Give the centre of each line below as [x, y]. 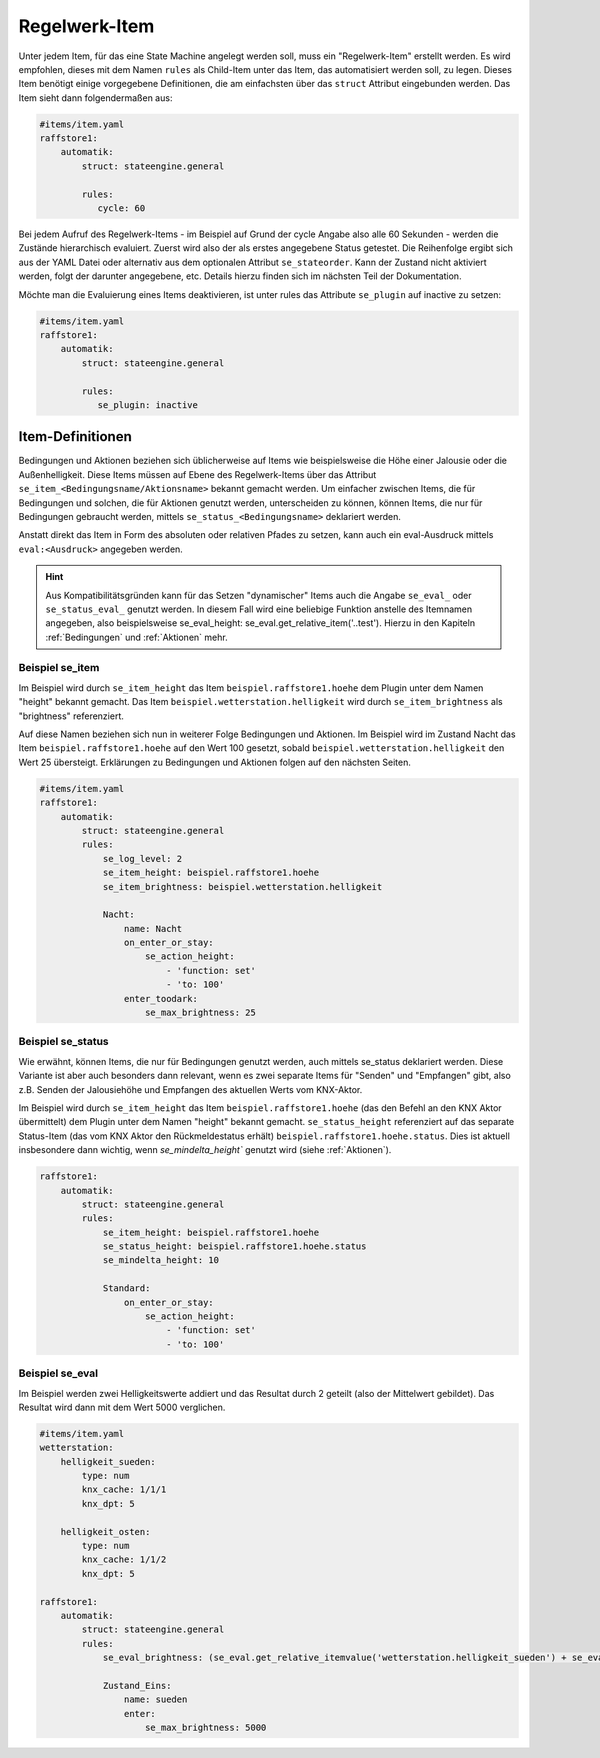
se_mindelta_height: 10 [161, 1260]
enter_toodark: [161, 998]
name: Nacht [153, 928]
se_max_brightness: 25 [201, 1013]
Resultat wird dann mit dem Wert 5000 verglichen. [122, 1407]
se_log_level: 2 [142, 858]
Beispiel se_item [59, 668]
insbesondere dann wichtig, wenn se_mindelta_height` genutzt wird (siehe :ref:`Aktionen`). [205, 1150]
